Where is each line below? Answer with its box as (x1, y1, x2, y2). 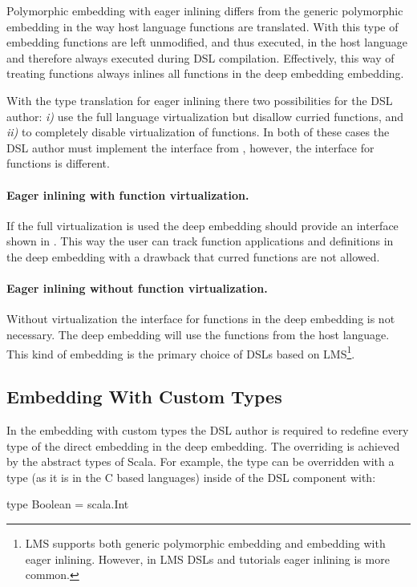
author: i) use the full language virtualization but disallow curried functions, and (6, 107, 404, 124)
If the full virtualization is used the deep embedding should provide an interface (6, 217, 399, 233)
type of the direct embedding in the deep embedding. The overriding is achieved (6, 437, 400, 454)
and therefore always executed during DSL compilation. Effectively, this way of (6, 49, 395, 66)
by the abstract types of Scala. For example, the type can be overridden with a (6, 453, 395, 470)
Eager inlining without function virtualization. (6, 280, 268, 297)
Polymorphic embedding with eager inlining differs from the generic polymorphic (6, 2, 403, 18)
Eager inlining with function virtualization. (6, 186, 249, 203)
